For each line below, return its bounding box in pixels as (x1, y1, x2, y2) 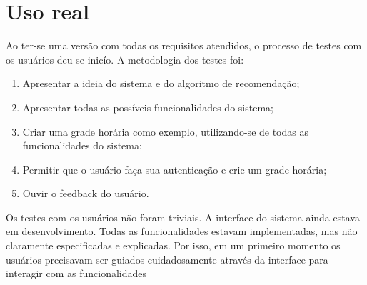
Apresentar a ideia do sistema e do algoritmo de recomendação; (22, 76, 300, 91)
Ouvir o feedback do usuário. (22, 186, 149, 201)
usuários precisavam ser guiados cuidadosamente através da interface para (6, 251, 328, 266)
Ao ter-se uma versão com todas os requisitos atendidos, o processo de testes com (6, 38, 362, 53)
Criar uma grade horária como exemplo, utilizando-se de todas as (22, 124, 308, 139)
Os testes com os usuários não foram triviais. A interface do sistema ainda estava (6, 209, 360, 224)
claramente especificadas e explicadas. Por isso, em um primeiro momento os (6, 238, 341, 253)
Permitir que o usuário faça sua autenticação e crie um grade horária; (22, 161, 327, 176)
